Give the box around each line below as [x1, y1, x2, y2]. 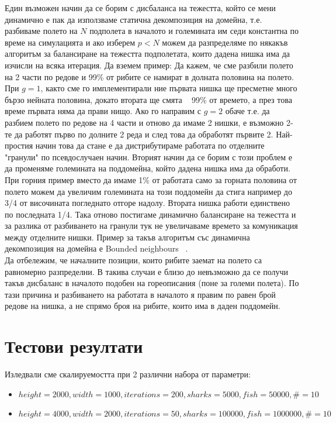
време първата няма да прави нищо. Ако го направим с [5, 105, 202, 117]
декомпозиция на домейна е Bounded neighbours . [5, 242, 188, 255]
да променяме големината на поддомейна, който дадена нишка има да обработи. [5, 162, 290, 174]
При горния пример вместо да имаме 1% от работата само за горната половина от [5, 173, 297, 185]
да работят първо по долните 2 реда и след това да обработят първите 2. [14, 128, 273, 140]
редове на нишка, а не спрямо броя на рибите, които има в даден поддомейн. [5, 300, 280, 312]
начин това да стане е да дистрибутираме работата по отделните [35, 139, 265, 152]
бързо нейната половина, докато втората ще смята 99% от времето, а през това [5, 93, 292, 105]
